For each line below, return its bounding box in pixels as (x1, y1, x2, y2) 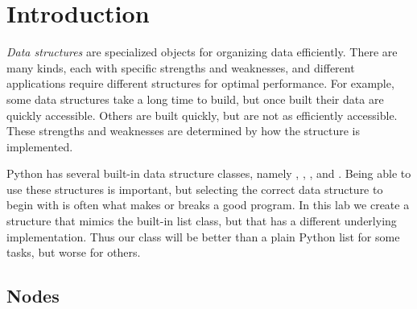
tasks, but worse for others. (6, 244, 141, 261)
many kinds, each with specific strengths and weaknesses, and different (6, 59, 355, 76)
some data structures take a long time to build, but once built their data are (6, 90, 384, 107)
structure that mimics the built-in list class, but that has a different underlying (6, 212, 397, 229)
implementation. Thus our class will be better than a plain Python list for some (6, 228, 400, 245)
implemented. (6, 138, 73, 154)
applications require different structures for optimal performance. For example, (6, 75, 394, 92)
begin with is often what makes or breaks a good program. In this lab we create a (6, 196, 410, 213)
